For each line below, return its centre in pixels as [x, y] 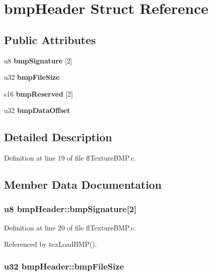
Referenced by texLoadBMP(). [51, 244]
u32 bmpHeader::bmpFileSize [64, 266]
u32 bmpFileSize [32, 77]
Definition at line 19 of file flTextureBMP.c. [70, 158]
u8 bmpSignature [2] [38, 60]
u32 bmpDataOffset [37, 110]
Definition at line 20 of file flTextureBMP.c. [70, 227]
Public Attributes [50, 39]
